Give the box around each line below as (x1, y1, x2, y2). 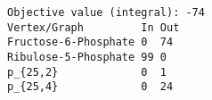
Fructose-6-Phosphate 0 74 (7, 36, 174, 49)
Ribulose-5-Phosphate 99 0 (7, 50, 167, 63)
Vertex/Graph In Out (7, 21, 180, 34)
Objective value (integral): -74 (7, 6, 205, 19)
